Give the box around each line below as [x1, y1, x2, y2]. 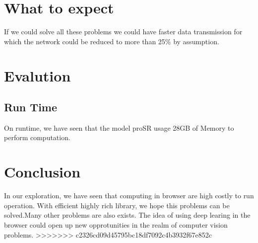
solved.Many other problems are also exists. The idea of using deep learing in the [4, 210, 251, 220]
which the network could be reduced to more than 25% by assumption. [4, 36, 219, 46]
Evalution [4, 65, 71, 85]
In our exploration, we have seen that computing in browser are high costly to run [4, 190, 254, 201]
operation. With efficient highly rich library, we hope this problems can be [4, 200, 230, 210]
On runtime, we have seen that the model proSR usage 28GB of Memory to [4, 122, 234, 133]
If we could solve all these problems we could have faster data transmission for [4, 26, 243, 37]
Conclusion [4, 162, 81, 182]
